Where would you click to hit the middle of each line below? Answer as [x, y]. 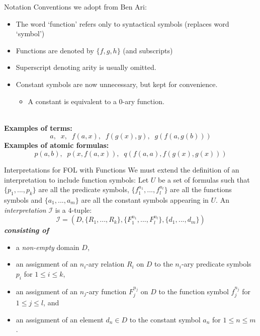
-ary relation [105, 264]
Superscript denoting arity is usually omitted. [86, 67]
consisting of [27, 230]
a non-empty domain [48, 247]
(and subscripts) [148, 50]
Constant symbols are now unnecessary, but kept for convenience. [117, 84]
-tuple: [82, 209]
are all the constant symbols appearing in [145, 199]
